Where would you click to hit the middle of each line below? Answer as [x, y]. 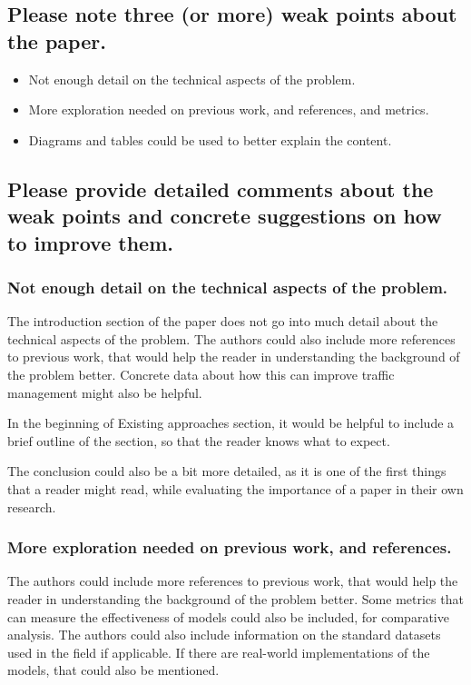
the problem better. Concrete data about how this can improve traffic [201, 374]
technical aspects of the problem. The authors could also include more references [231, 338]
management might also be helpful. [105, 392]
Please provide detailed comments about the [221, 189]
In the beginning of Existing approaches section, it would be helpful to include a [231, 423]
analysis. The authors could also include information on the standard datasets [224, 635]
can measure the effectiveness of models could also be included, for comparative [228, 616]
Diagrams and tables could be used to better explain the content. [210, 139]
